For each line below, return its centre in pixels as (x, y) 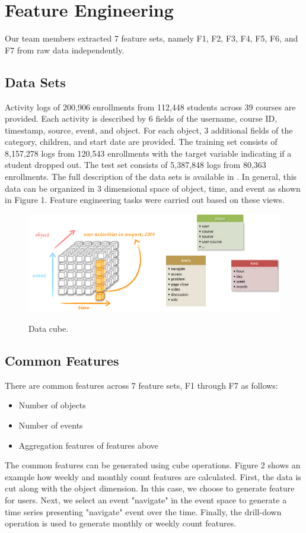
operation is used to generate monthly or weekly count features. (121, 523)
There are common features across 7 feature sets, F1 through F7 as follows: (141, 385)
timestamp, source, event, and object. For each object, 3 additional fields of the (149, 130)
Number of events (51, 425)
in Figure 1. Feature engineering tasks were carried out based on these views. (145, 200)
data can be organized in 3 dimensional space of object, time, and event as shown (153, 188)
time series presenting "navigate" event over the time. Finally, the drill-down (143, 511)
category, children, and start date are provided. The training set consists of (141, 142)
